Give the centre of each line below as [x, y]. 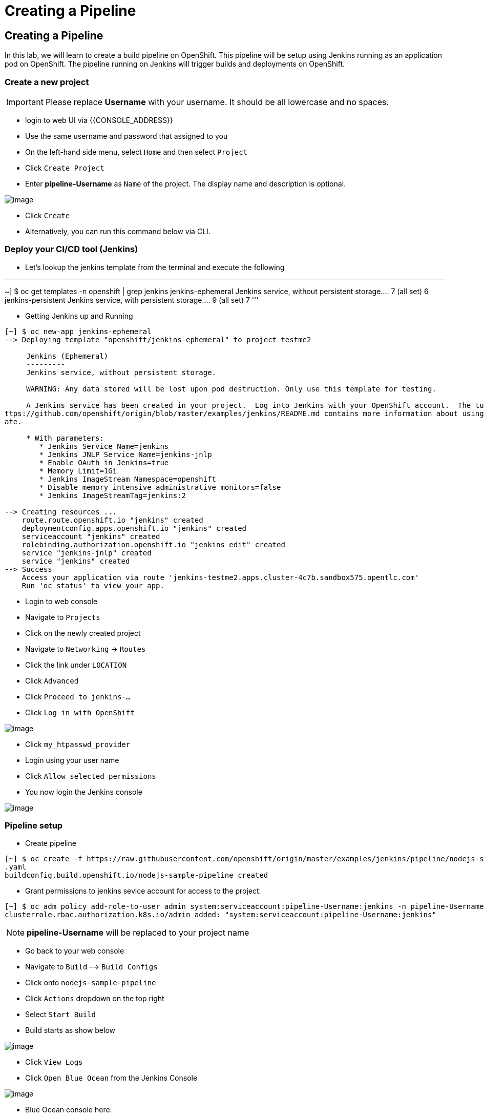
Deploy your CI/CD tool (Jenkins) [71, 249]
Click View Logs [54, 1062]
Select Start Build [60, 1015]
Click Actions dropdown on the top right [95, 999]
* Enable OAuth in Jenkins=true [104, 462]
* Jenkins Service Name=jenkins [104, 446]
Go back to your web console [75, 951]
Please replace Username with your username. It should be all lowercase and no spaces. [217, 102]
